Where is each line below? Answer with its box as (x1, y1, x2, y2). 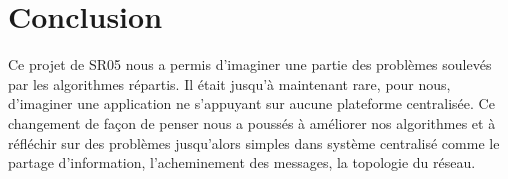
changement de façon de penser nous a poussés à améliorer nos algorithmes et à (8, 112, 496, 133)
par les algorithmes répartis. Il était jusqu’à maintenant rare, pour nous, (8, 73, 451, 94)
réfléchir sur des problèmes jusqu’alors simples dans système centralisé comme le (8, 132, 500, 153)
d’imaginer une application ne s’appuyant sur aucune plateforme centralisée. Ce (8, 93, 495, 114)
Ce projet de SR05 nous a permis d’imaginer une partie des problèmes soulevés (8, 54, 492, 75)
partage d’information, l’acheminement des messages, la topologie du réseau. (8, 152, 476, 173)
